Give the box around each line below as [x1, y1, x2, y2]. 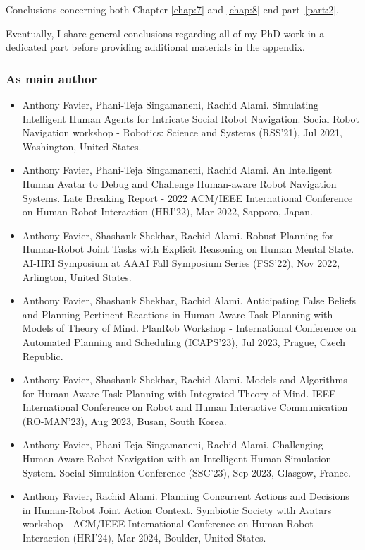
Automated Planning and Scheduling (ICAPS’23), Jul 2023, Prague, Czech [22, 334, 346, 349]
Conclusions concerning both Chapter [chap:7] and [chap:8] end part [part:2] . [6, 2, 339, 16]
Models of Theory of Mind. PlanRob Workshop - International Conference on [22, 321, 357, 335]
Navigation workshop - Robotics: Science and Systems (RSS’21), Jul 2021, [22, 125, 342, 140]
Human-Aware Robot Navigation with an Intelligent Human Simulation [22, 451, 332, 466]
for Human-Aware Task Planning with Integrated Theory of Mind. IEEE [22, 385, 336, 400]
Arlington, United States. [22, 269, 132, 284]
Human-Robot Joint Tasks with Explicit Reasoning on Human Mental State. [22, 241, 354, 256]
